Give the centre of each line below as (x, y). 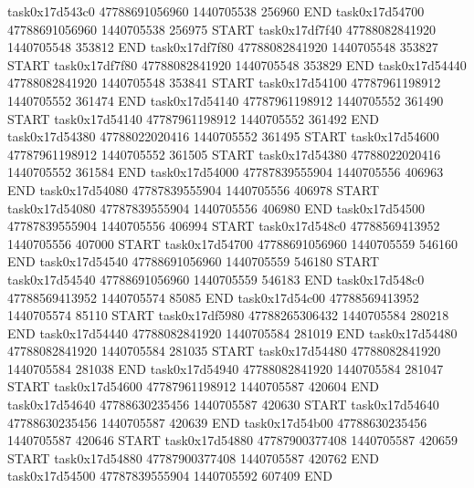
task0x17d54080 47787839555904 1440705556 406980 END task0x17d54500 (216, 208)
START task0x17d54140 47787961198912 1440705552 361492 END (194, 118)
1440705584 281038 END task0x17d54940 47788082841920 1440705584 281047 (226, 368)
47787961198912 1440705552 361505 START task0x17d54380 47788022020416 (224, 154)
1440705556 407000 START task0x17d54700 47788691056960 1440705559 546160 (232, 243)
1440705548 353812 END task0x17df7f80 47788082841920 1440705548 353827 (223, 47)
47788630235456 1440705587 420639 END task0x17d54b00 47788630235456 (217, 422)
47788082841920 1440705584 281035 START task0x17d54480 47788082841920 (224, 351)
